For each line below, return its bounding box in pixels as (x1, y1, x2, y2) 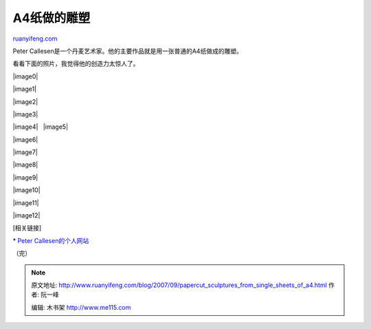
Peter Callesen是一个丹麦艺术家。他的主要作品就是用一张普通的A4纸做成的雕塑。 (12, 47, 243, 55)
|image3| (12, 110, 38, 118)
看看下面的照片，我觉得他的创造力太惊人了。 (12, 59, 139, 68)
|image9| (12, 173, 38, 182)
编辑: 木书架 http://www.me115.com (31, 303, 131, 311)
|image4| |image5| (12, 123, 69, 131)
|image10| (12, 186, 41, 194)
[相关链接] (12, 224, 42, 232)
